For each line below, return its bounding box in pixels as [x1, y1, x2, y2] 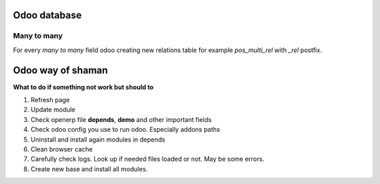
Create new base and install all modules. [30, 164, 148, 173]
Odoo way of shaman [13, 64, 108, 76]
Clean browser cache [30, 145, 93, 154]
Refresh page [30, 96, 70, 104]
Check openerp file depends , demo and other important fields [30, 115, 212, 123]
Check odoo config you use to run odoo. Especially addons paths [30, 125, 221, 134]
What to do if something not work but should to [13, 82, 154, 91]
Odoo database [13, 9, 82, 21]
